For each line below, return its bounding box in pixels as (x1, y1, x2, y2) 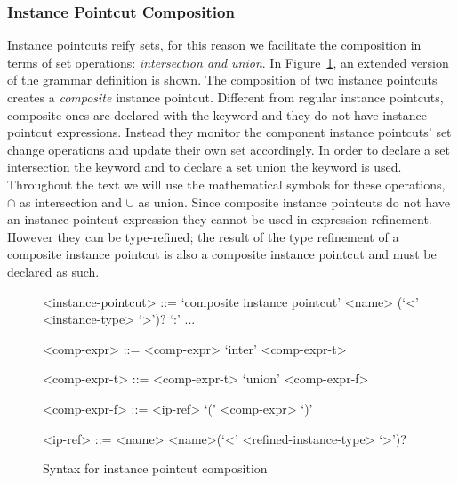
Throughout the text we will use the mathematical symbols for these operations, (7, 174, 446, 193)
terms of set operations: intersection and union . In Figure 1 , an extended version (7, 52, 449, 71)
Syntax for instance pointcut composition (43, 459, 268, 478)
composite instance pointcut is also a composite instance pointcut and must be (7, 245, 437, 263)
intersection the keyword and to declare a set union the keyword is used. (7, 157, 402, 176)
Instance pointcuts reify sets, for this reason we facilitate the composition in (7, 36, 422, 54)
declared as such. (7, 262, 100, 280)
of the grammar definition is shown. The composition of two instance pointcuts (7, 70, 438, 89)
